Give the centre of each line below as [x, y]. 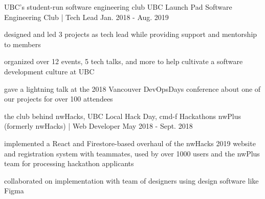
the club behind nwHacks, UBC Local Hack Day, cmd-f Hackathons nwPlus [123, 116]
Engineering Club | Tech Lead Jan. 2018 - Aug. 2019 [86, 17]
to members [23, 44]
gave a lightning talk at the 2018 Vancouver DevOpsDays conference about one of [132, 88]
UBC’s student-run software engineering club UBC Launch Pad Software [118, 7]
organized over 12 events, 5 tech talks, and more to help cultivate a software [124, 61]
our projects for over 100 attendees [59, 99]
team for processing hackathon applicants [69, 163]
